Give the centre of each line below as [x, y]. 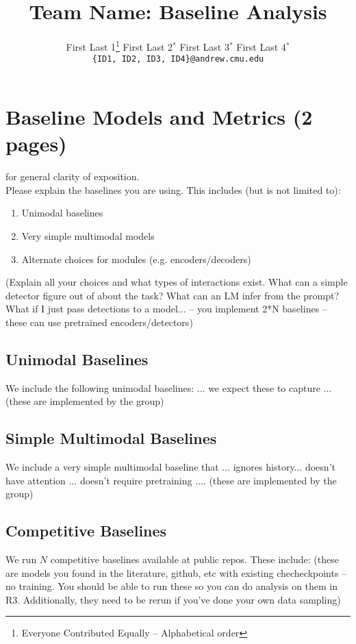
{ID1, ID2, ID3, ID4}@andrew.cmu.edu [178, 59]
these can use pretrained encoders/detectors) [99, 322]
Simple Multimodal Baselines [111, 438]
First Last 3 [204, 46]
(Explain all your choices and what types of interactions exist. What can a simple [177, 282]
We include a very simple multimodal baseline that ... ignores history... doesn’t [170, 467]
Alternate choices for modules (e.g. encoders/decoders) [136, 259]
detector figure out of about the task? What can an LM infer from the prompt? [172, 295]
